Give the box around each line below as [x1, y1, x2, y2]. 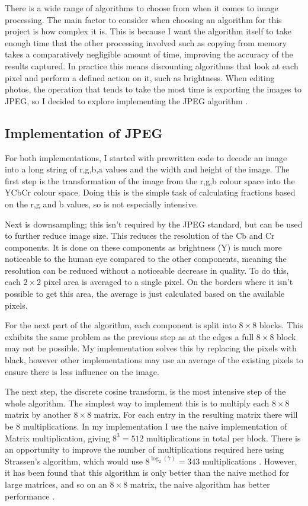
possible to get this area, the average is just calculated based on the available [5, 287, 285, 300]
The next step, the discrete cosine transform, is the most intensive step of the [5, 385, 286, 398]
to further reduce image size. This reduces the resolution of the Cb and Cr [5, 229, 275, 242]
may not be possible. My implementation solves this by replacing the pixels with [5, 342, 297, 354]
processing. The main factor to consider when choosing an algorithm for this [5, 13, 282, 25]
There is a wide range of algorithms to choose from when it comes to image [5, 2, 278, 14]
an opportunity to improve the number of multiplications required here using [5, 443, 284, 456]
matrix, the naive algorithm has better [130, 478, 270, 490]
